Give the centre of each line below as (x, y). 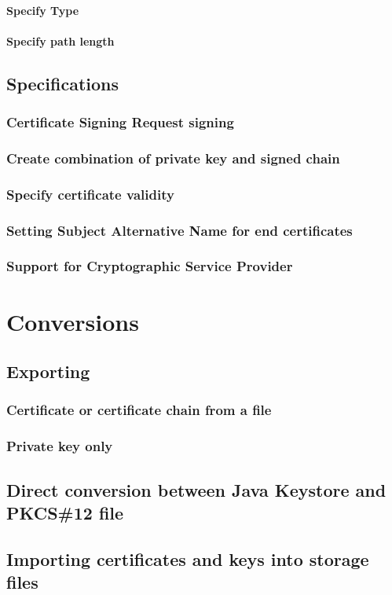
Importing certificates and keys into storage (188, 558)
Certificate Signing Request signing (120, 122)
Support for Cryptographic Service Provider (150, 266)
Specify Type (43, 10)
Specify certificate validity (90, 194)
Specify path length (60, 40)
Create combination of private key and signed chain (173, 158)
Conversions (73, 321)
